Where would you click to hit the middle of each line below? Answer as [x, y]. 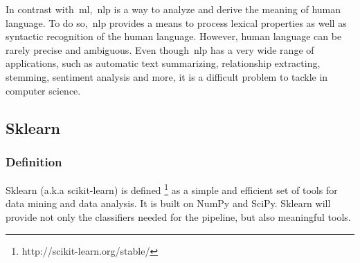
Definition [34, 161]
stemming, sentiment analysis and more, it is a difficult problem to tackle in [167, 76]
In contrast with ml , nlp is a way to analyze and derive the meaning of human [173, 9]
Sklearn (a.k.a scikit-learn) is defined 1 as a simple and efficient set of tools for [172, 189]
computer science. [43, 90]
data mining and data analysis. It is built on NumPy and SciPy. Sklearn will [168, 203]
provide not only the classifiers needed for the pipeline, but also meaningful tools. [178, 217]
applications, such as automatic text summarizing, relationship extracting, [163, 63]
